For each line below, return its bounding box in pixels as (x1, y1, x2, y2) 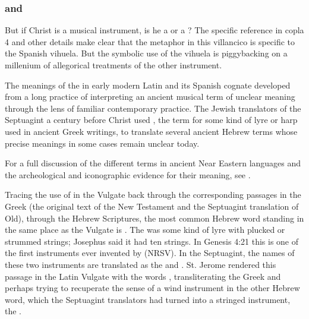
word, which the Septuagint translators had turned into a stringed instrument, (5, 293, 291, 305)
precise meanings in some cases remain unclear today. (5, 137, 200, 149)
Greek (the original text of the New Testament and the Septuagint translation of (5, 200, 299, 212)
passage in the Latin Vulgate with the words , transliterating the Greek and (5, 270, 281, 282)
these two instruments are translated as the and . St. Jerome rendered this (5, 258, 276, 270)
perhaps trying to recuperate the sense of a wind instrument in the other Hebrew (5, 282, 300, 294)
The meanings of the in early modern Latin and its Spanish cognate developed (5, 78, 291, 91)
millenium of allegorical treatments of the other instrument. (5, 59, 222, 71)
